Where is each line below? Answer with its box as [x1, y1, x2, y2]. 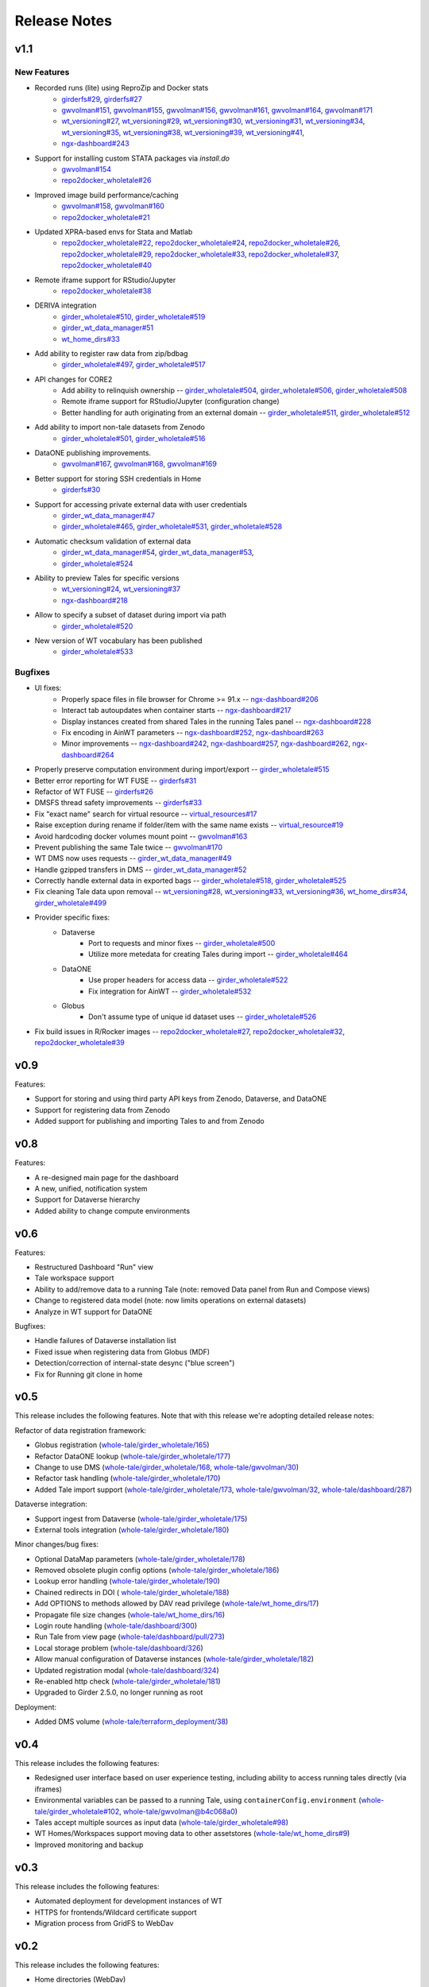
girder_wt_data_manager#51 [61, 323, 154, 333]
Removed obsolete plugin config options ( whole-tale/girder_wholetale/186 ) [34, 1566, 280, 1575]
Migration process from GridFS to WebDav [34, 1918, 174, 1927]
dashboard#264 [61, 749, 114, 759]
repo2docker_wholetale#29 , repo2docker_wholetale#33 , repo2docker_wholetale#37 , [61, 249, 340, 258]
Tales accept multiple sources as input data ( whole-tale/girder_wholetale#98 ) [34, 1818, 289, 1827]
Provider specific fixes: [34, 912, 110, 922]
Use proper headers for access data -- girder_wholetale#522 [88, 975, 288, 985]
